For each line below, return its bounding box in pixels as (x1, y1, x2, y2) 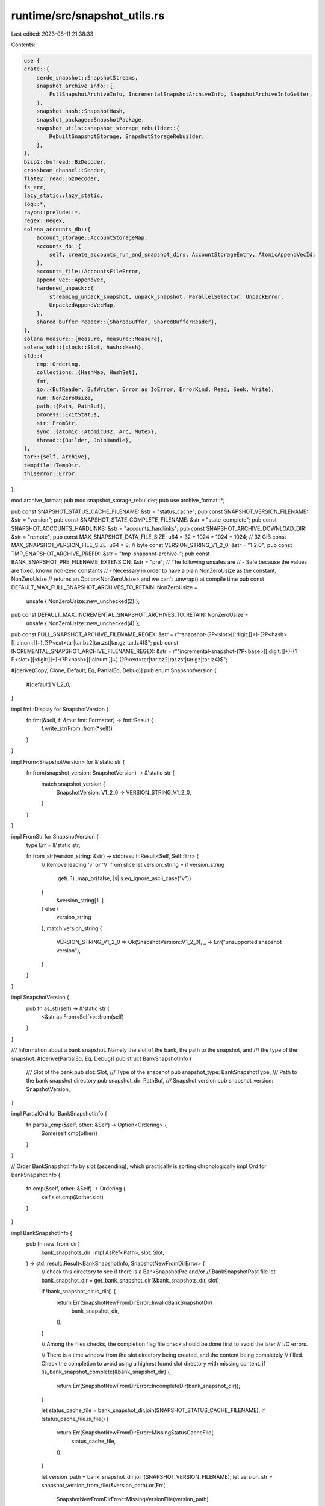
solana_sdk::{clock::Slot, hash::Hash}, (23, 344, 144, 351)
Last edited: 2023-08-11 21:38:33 (11, 30, 94, 37)
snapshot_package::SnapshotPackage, (36, 116, 144, 123)
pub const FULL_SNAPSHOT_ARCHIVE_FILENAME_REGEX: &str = (11, 630, 174, 638)
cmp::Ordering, (36, 360, 81, 367)
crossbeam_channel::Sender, (23, 167, 107, 173)
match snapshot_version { (41, 780, 105, 787)
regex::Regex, (23, 217, 66, 224)
